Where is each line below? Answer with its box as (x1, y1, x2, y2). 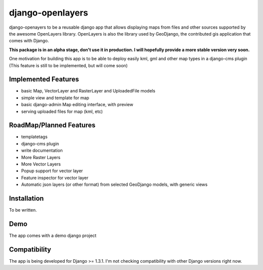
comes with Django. (9, 38, 49, 44)
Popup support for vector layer (21, 168, 83, 174)
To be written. (9, 207, 37, 213)
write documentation (21, 147, 63, 153)
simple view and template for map (21, 95, 90, 101)
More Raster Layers (21, 154, 61, 160)
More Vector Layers (21, 161, 61, 167)
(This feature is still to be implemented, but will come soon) (9, 62, 128, 68)
